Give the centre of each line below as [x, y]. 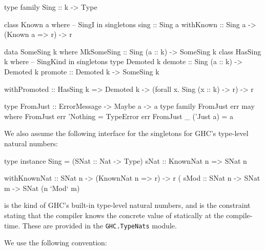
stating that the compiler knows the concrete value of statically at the [114, 215]
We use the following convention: [56, 243]
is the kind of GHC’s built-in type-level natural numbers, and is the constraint [127, 205]
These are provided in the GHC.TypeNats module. [99, 225]
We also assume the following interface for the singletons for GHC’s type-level [126, 133]
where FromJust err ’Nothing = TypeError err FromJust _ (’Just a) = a [119, 116]
